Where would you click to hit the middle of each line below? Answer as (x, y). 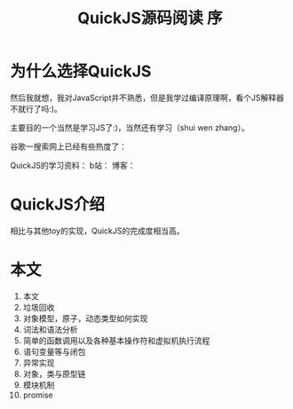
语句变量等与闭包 (54, 351)
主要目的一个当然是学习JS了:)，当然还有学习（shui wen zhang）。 (130, 127)
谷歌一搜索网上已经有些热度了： (68, 146)
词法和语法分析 (50, 329)
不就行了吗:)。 (36, 108)
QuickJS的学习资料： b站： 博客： (73, 165)
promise (38, 395)
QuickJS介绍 (58, 204)
